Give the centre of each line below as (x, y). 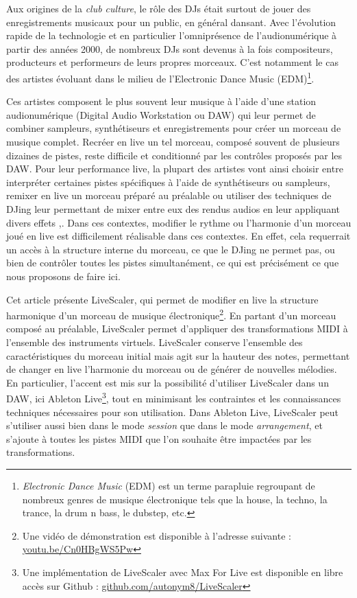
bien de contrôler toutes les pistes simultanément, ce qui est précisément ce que (173, 263)
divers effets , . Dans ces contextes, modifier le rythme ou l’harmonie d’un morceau (179, 222)
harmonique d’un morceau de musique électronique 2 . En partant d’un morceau (171, 314)
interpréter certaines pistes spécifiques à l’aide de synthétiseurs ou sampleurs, (168, 182)
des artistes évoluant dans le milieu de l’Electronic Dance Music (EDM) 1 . (160, 77)
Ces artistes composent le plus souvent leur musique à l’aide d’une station (161, 101)
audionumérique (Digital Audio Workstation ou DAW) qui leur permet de (161, 114)
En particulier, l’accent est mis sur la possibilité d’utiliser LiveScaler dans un (168, 382)
